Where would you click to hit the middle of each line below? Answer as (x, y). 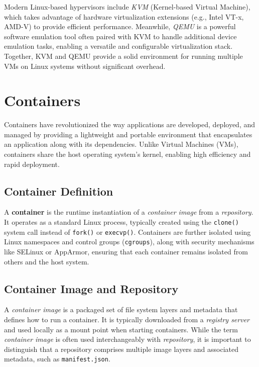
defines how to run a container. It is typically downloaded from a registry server (127, 319)
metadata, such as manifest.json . (57, 359)
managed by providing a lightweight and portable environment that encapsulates (128, 134)
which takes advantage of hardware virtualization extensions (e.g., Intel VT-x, (124, 16)
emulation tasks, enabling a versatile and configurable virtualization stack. (118, 46)
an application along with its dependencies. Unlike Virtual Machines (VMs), (121, 144)
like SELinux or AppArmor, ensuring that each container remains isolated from (126, 252)
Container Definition (59, 191)
